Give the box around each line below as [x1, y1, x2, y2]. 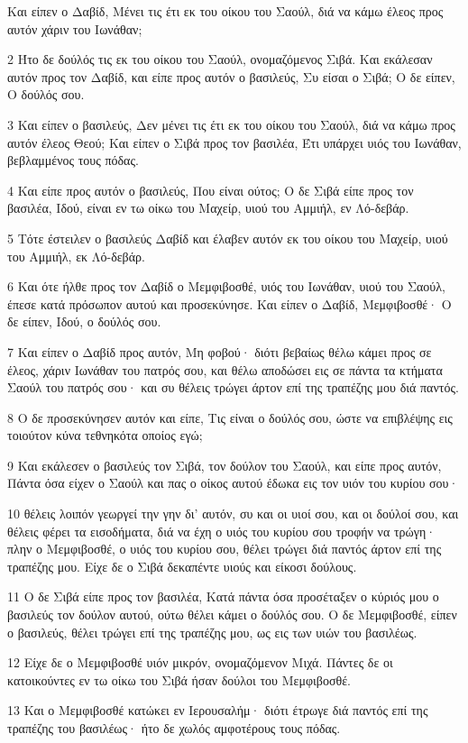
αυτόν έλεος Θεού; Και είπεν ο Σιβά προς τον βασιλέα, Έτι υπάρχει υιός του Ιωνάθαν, [7, 133, 462, 151]
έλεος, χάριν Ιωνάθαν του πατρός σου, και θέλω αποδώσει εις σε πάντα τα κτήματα [7, 360, 443, 379]
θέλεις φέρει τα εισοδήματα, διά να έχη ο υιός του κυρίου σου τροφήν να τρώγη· [7, 521, 436, 540]
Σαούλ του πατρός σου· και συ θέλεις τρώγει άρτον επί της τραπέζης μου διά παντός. [7, 378, 459, 397]
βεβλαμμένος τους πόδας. [7, 151, 139, 170]
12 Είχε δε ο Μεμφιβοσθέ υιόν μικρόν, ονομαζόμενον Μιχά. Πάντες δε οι [7, 653, 393, 672]
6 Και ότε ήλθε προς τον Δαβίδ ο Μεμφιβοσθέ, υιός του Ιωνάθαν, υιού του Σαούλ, [7, 277, 445, 296]
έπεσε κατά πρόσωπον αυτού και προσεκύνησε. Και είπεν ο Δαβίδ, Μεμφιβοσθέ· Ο [7, 294, 452, 313]
